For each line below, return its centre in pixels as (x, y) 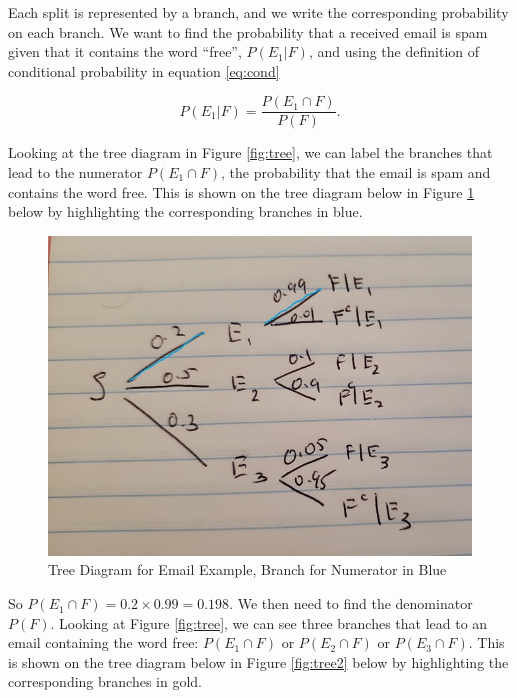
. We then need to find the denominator (351, 603)
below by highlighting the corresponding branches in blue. (185, 211)
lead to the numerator (75, 172)
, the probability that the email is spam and (356, 172)
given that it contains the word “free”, (125, 51)
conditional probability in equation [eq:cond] (144, 70)
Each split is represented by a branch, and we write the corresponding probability (258, 12)
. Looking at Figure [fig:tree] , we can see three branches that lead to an (269, 622)
